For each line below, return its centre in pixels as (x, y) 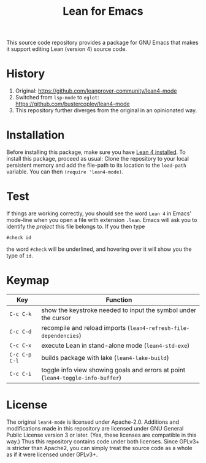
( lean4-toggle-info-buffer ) (82, 377)
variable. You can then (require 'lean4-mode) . (65, 172)
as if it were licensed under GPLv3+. (52, 454)
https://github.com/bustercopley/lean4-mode (72, 104)
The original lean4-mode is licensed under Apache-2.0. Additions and (93, 422)
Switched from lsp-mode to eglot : (57, 98)
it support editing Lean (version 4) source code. (67, 49)
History (26, 74)
